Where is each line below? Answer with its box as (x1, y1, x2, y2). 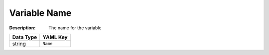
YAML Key (42, 34, 68, 41)
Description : (9, 25, 36, 31)
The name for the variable (48, 25, 102, 31)
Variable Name (9, 7, 72, 18)
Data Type (12, 34, 37, 41)
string (12, 40, 26, 47)
